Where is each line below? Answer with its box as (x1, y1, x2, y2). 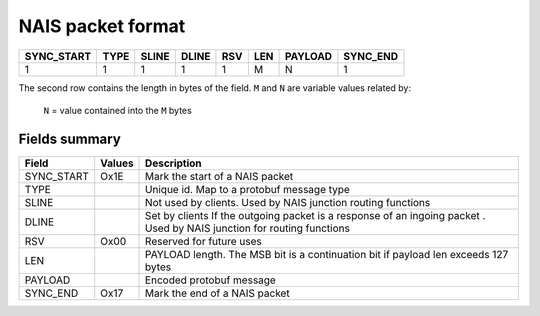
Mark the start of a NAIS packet (145, 169, 294, 183)
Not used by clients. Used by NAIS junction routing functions (145, 195, 431, 209)
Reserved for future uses (145, 234, 262, 248)
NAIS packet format (18, 15, 186, 37)
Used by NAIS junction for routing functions (145, 221, 350, 235)
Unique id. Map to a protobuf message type (145, 182, 350, 196)
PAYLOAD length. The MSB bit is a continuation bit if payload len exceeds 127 (145, 247, 509, 261)
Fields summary (18, 130, 122, 147)
